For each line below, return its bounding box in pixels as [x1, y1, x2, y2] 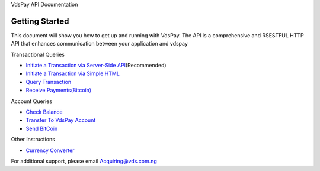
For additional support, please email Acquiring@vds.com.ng [11, 157, 157, 164]
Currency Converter [25, 147, 75, 154]
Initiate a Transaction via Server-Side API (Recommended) [25, 62, 167, 69]
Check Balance [25, 108, 63, 115]
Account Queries [11, 98, 53, 105]
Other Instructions [11, 136, 56, 143]
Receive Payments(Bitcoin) [25, 86, 92, 94]
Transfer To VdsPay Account [25, 117, 96, 124]
